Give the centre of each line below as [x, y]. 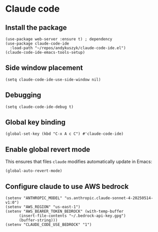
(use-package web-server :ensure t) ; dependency [59, 39]
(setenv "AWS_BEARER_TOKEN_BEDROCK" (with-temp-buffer [65, 211]
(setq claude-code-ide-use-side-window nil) [53, 80]
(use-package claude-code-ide [37, 44]
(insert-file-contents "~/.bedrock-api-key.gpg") [72, 216]
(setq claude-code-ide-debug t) [39, 107]
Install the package [36, 28]
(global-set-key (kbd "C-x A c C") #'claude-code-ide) [65, 134]
